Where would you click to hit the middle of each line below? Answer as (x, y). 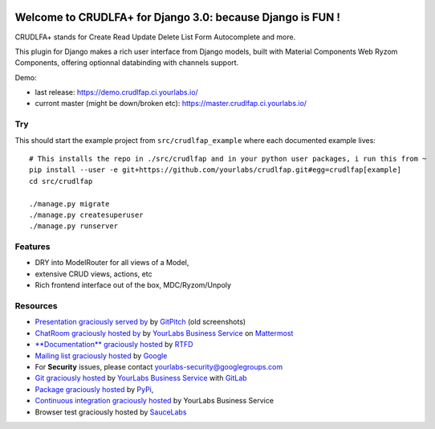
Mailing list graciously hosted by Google (101, 355)
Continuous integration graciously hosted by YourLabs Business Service (154, 401)
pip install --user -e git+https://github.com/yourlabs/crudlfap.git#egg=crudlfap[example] (215, 170)
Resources (36, 306)
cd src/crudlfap (61, 181)
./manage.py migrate (69, 204)
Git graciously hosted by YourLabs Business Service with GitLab (141, 378)
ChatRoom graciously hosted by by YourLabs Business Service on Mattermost (164, 333)
